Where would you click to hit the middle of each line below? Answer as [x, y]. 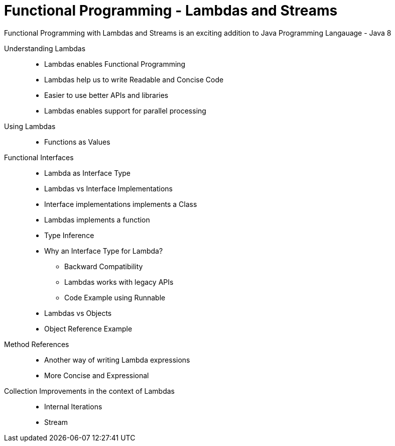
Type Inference [69, 235]
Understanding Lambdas [45, 48]
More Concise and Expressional [97, 375]
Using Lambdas [30, 126]
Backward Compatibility [104, 266]
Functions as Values [77, 142]
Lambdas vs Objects [78, 313]
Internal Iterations [73, 406]
